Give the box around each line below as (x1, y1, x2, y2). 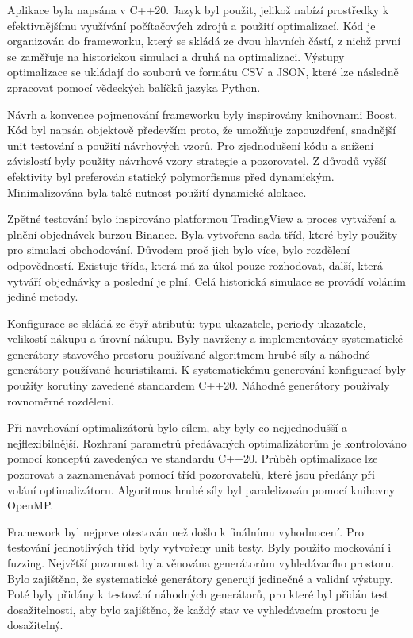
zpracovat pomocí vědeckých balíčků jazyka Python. (7, 79, 261, 95)
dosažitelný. (7, 617, 63, 633)
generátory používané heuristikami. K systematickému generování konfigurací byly (7, 361, 406, 378)
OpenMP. (7, 497, 54, 513)
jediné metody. (7, 288, 78, 305)
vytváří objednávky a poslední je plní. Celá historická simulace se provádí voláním (7, 272, 406, 289)
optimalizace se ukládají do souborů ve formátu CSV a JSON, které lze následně (7, 63, 399, 80)
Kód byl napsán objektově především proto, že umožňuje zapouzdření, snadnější (7, 121, 396, 138)
